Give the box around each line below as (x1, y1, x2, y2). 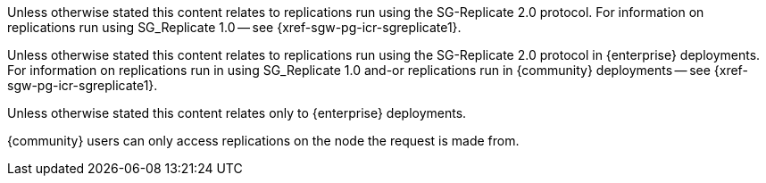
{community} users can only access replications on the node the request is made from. (7, 133, 520, 148)
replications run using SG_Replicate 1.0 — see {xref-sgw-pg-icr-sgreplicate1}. (7, 20, 462, 35)
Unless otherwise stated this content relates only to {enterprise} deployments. (7, 105, 467, 121)
